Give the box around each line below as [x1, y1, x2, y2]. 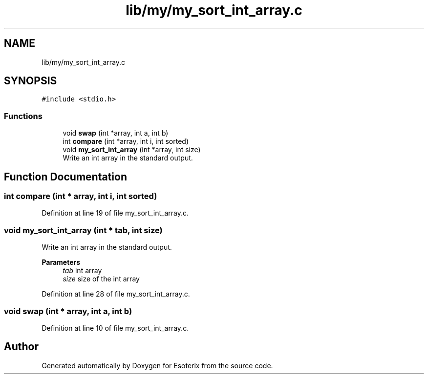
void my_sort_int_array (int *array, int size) [63, 145, 201, 154]
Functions [4, 111, 43, 121]
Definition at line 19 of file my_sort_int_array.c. [42, 209, 189, 218]
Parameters [42, 258, 81, 267]
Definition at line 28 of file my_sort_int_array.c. [42, 290, 190, 298]
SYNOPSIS [4, 75, 57, 87]
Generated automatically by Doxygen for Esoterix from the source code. [42, 361, 273, 370]
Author [4, 340, 39, 353]
